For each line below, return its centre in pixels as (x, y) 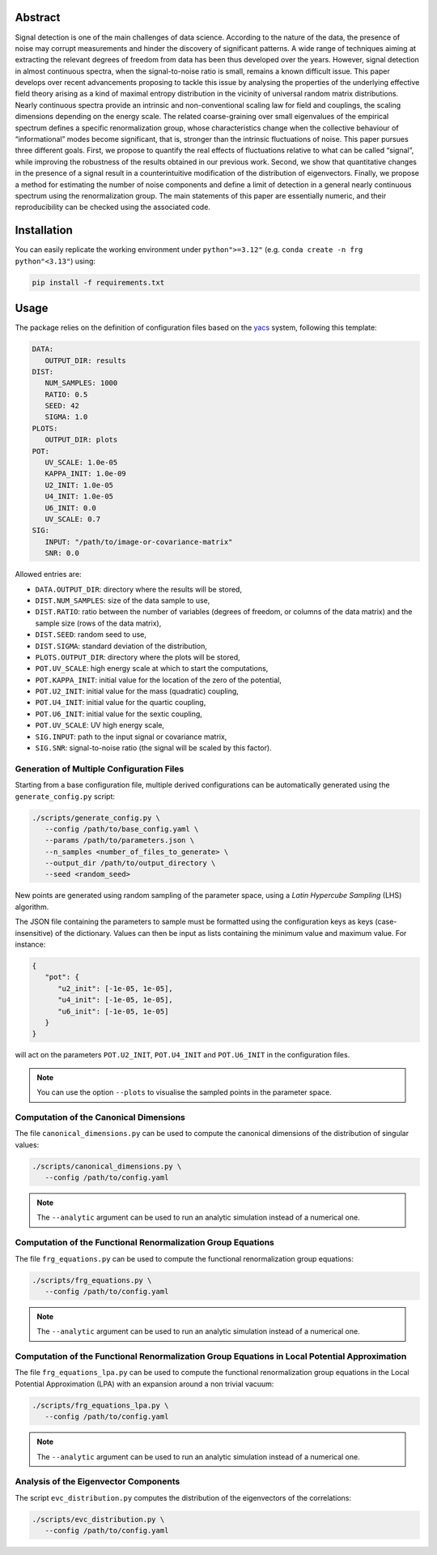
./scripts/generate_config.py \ (96, 818)
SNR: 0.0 (62, 553)
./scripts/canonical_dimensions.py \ (107, 1166)
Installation (44, 231)
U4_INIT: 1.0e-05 (79, 497)
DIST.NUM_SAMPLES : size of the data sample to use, (123, 600)
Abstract (38, 17)
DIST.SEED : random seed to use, (91, 634)
